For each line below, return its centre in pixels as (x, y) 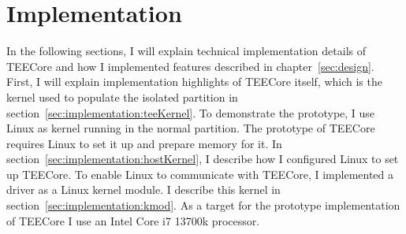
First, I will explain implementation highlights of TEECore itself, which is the (194, 82)
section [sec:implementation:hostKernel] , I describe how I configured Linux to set (203, 159)
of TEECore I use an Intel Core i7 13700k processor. (133, 220)
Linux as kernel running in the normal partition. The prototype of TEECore (191, 128)
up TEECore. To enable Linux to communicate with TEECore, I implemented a (200, 174)
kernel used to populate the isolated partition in (122, 97)
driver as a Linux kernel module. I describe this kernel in (143, 189)
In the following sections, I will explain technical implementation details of (186, 51)
